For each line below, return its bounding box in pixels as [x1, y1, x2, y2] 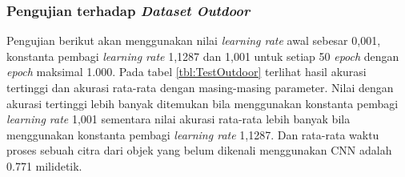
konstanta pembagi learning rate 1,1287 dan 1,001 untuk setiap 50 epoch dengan [6, 47, 399, 64]
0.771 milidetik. [6, 157, 82, 174]
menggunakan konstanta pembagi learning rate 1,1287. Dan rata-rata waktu [6, 126, 379, 143]
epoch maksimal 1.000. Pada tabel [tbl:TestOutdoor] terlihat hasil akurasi [6, 63, 367, 80]
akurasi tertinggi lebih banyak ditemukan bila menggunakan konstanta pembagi [6, 95, 399, 111]
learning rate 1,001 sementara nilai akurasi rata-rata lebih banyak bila [6, 111, 351, 127]
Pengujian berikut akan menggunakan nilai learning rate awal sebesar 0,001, [6, 32, 381, 49]
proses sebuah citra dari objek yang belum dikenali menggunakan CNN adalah [6, 142, 392, 159]
